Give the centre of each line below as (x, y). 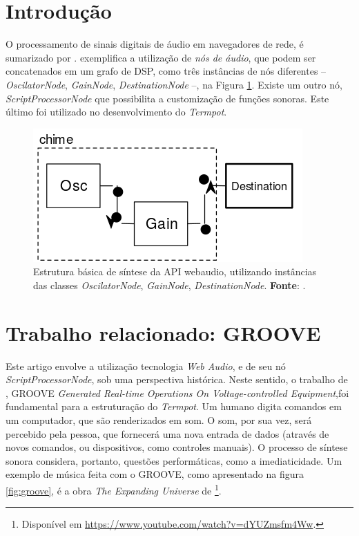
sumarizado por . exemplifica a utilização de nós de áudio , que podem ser (161, 57)
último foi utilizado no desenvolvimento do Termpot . (116, 112)
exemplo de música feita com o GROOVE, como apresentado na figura (155, 474)
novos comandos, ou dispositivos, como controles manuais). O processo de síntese (177, 447)
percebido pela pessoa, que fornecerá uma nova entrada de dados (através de (167, 433)
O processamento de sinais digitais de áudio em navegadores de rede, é (155, 44)
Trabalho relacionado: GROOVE (163, 332)
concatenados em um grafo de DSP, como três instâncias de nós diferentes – (166, 71)
